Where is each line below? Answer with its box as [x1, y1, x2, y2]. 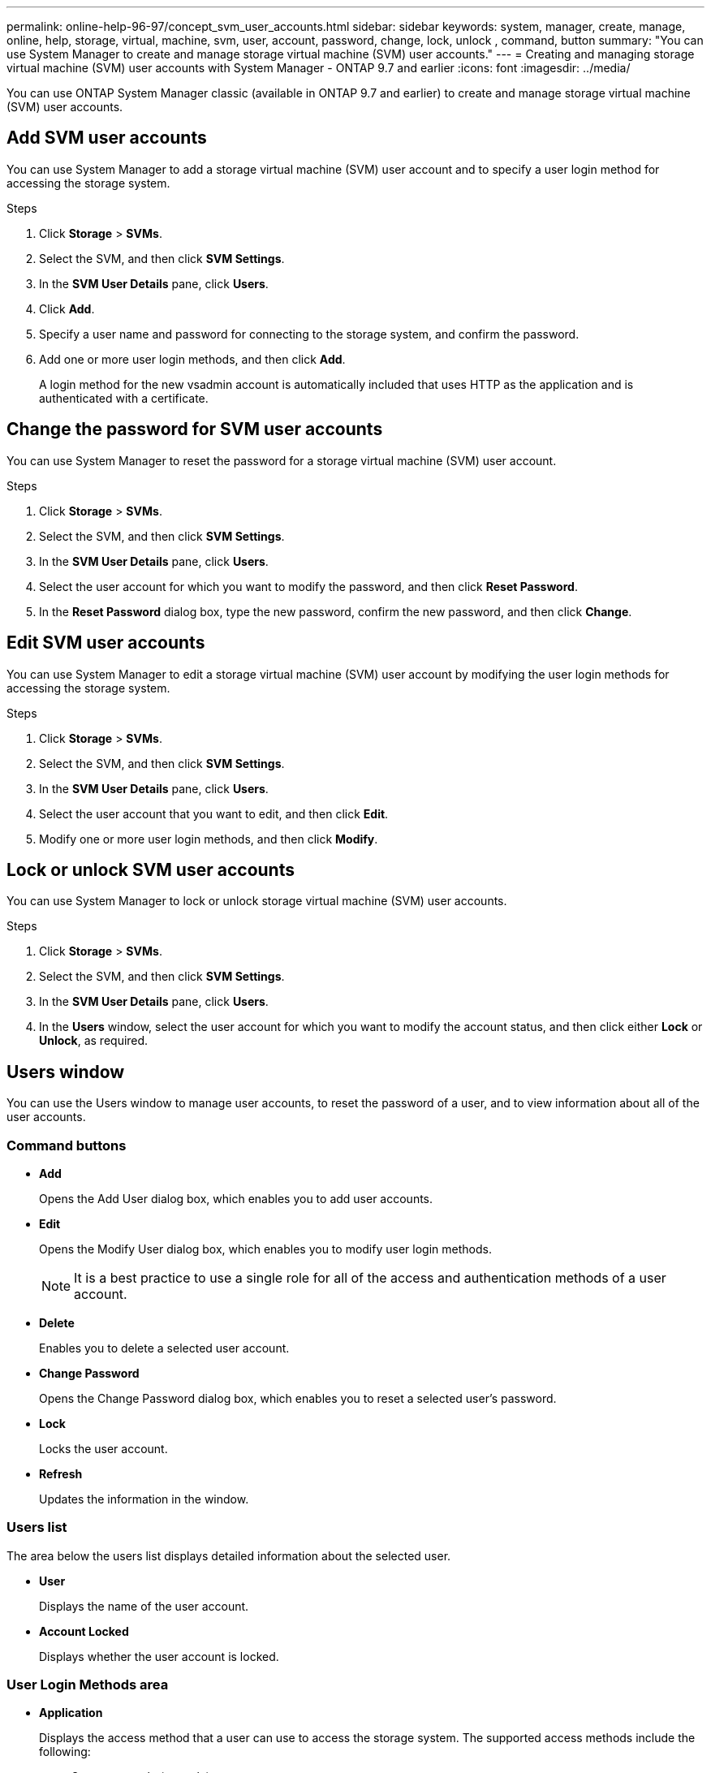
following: [39, 1745, 91, 1759]
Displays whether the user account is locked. [39, 1649, 279, 1663]
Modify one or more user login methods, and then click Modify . [39, 831, 378, 846]
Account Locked [39, 1624, 129, 1638]
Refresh [39, 1466, 83, 1481]
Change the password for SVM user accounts [6, 419, 383, 440]
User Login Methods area [6, 1676, 169, 1693]
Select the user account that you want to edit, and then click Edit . [39, 806, 389, 821]
